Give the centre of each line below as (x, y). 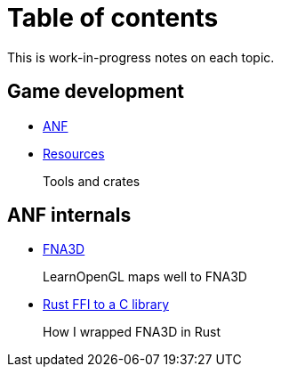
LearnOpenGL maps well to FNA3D (145, 277)
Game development (96, 92)
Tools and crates (92, 181)
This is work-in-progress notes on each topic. (141, 57)
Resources (74, 153)
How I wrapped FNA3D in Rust (132, 332)
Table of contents (113, 18)
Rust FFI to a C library (106, 305)
